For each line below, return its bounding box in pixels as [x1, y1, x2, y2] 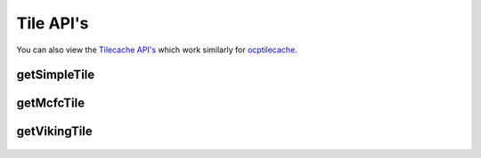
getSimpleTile [16, 67, 95, 83]
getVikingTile [16, 124, 93, 139]
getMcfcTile [16, 96, 85, 111]
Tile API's [16, 13, 89, 33]
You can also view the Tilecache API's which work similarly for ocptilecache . [16, 44, 298, 55]
